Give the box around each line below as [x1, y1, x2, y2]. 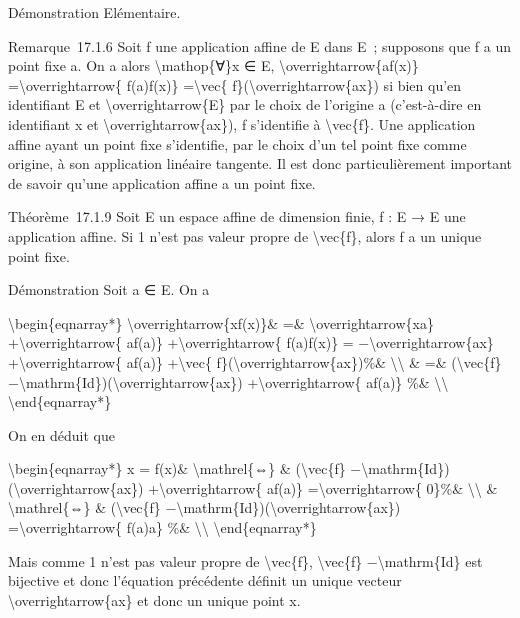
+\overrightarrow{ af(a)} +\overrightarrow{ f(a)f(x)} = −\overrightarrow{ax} [8, 332, 494, 353]
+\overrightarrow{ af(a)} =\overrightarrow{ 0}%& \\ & [148, 477, 498, 498]
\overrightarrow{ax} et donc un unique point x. [8, 589, 301, 610]
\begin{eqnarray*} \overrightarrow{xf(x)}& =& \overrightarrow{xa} [8, 312, 434, 333]
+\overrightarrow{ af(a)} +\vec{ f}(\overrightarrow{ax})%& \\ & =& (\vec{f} [8, 351, 502, 372]
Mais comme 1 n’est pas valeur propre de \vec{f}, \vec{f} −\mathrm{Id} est [8, 550, 483, 571]
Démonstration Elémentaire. [8, 2, 181, 22]
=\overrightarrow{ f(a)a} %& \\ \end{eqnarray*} [8, 517, 317, 538]
